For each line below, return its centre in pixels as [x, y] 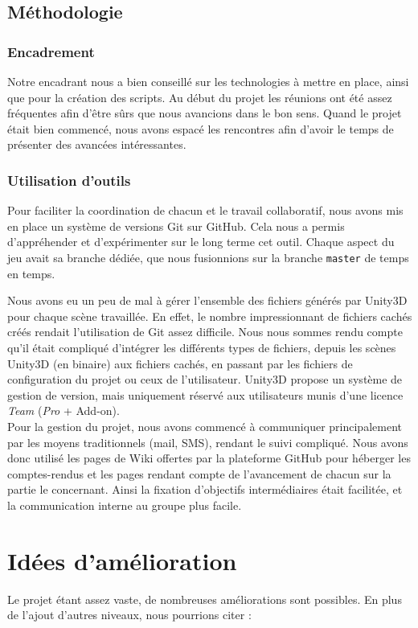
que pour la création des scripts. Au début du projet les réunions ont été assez [200, 97]
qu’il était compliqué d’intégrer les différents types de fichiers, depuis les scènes [202, 347]
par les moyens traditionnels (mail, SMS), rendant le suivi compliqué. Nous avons [208, 442]
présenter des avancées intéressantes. [97, 144]
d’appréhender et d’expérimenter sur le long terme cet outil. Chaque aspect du [201, 242]
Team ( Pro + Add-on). [64, 410]
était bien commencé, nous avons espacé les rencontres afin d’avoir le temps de [201, 128]
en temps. [31, 273]
